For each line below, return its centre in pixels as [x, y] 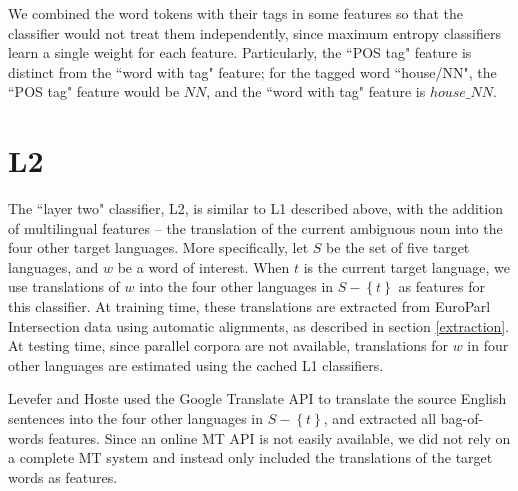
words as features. [63, 476]
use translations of [64, 286]
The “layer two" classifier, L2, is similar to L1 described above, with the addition [255, 208]
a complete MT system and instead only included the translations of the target [250, 457]
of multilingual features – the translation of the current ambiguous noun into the [255, 227]
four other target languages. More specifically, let [158, 247]
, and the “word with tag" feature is [316, 91]
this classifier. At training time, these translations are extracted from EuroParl [249, 306]
